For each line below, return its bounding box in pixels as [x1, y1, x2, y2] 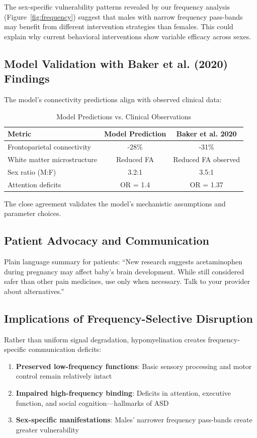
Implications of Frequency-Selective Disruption [4, 310, 253, 326]
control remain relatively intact [16, 371, 112, 381]
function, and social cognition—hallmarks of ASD [16, 397, 169, 408]
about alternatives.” [4, 285, 64, 296]
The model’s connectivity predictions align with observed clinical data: [4, 94, 222, 104]
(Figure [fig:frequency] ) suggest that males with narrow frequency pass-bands [4, 11, 243, 22]
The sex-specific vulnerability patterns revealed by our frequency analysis [4, 2, 230, 12]
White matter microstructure [8, 154, 97, 164]
